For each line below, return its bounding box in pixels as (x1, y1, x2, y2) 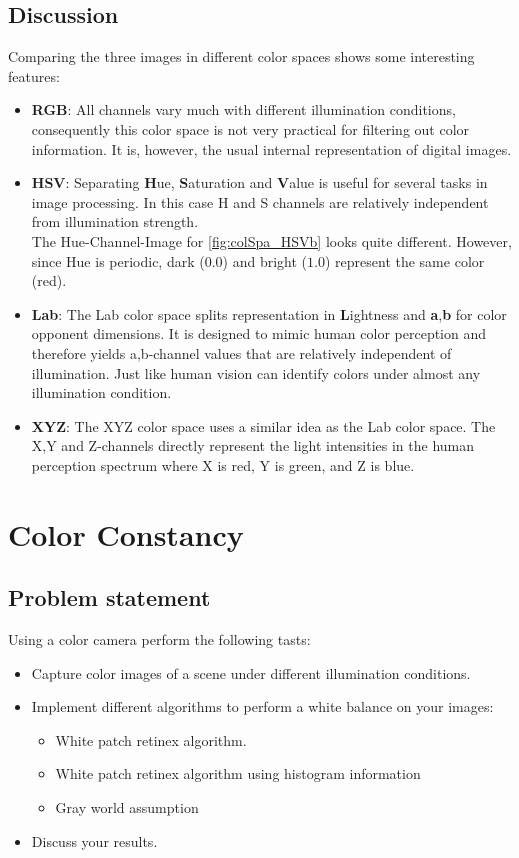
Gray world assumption (55, 797, 199, 818)
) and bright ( (222, 250, 308, 271)
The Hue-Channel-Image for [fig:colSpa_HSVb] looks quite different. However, (31, 230, 512, 251)
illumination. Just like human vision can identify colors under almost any (31, 362, 481, 383)
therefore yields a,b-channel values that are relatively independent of (31, 342, 452, 363)
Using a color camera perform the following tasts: (8, 629, 311, 650)
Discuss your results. (31, 830, 158, 851)
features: (8, 65, 60, 86)
